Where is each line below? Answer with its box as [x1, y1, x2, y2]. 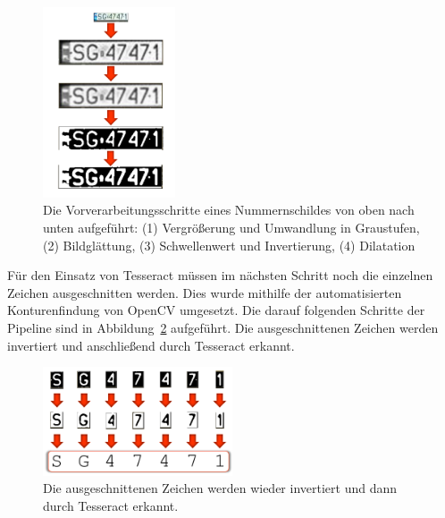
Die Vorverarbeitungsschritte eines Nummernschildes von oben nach [43, 200, 415, 219]
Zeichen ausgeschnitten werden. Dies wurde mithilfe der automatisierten [7, 283, 402, 301]
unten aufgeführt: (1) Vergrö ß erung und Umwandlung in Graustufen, [43, 218, 420, 236]
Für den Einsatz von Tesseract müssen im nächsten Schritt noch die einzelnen [7, 266, 433, 284]
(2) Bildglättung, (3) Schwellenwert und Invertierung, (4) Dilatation [43, 235, 416, 254]
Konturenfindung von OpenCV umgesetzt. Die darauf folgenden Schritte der [7, 301, 425, 319]
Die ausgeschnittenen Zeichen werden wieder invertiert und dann [43, 479, 398, 497]
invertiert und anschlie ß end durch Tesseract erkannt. [7, 335, 295, 354]
